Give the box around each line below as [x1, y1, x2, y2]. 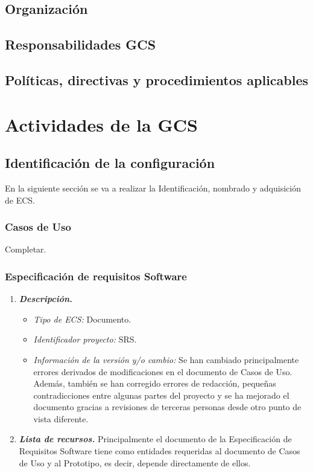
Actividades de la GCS [5, 112, 198, 137]
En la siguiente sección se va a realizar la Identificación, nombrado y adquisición [5, 181, 301, 194]
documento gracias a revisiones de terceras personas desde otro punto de [33, 401, 302, 413]
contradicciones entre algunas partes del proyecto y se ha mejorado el [33, 388, 289, 401]
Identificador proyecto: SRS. [33, 333, 137, 346]
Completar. [5, 243, 46, 256]
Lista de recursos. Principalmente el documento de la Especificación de [19, 433, 292, 445]
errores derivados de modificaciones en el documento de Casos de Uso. [33, 365, 292, 378]
